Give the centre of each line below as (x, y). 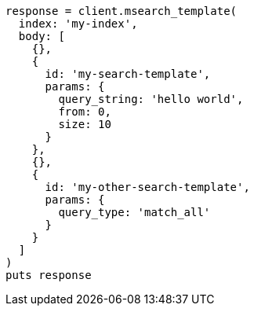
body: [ (42, 36)
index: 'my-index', (78, 24)
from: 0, (85, 112)
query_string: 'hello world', (151, 99)
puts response (49, 275)
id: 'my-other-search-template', (147, 187)
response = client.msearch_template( (122, 11)
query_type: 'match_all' (134, 212)
